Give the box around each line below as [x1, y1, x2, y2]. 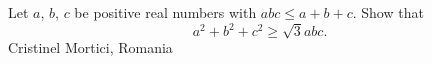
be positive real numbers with [74, 2, 257, 22]
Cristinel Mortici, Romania [8, 37, 173, 58]
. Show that [352, 2, 424, 22]
